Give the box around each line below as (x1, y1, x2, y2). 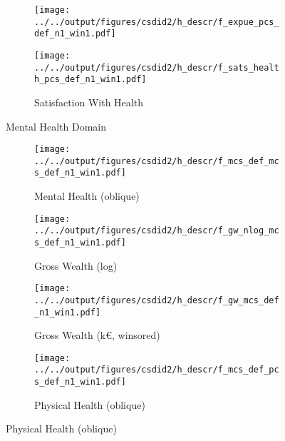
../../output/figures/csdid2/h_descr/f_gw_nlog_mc (34, 225, 279, 236)
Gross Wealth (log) (34, 258, 118, 273)
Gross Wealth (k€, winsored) (34, 328, 160, 343)
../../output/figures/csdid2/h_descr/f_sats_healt (34, 62, 279, 73)
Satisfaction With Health (34, 94, 143, 109)
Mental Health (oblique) (34, 188, 140, 203)
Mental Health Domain (6, 118, 106, 133)
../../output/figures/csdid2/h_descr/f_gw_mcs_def (34, 295, 279, 305)
